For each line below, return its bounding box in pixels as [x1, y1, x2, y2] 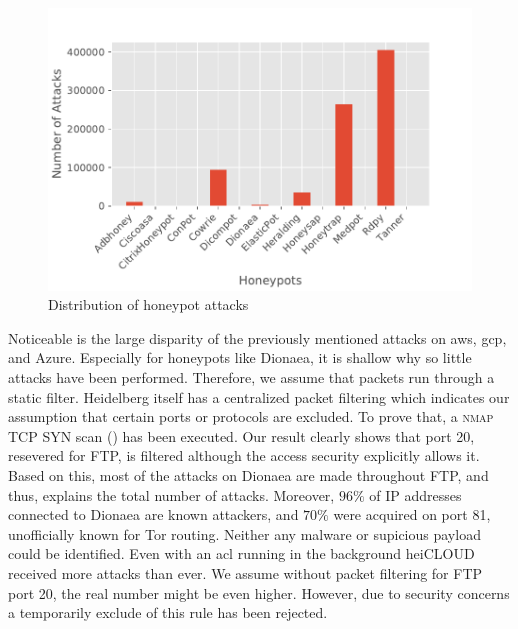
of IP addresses [369, 484, 462, 505]
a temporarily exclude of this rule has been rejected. [8, 602, 328, 623]
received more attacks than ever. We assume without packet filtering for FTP [8, 562, 483, 583]
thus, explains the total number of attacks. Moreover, [8, 484, 335, 505]
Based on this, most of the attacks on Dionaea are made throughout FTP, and [8, 465, 489, 485]
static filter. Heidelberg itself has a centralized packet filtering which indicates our [8, 386, 510, 407]
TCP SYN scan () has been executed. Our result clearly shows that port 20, [8, 425, 475, 446]
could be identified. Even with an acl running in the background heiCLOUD [8, 543, 475, 564]
